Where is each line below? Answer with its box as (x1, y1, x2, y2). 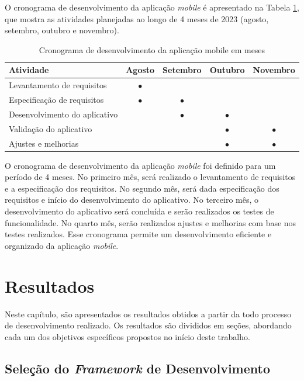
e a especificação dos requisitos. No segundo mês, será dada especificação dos (5, 182, 279, 194)
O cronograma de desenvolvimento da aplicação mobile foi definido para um (5, 159, 276, 171)
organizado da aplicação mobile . (5, 239, 119, 251)
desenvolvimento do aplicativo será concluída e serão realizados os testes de (5, 205, 274, 217)
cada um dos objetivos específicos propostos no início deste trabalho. (5, 330, 250, 342)
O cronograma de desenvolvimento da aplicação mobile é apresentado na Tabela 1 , (5, 1, 299, 13)
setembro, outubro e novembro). (5, 24, 119, 36)
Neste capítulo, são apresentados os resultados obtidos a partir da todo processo (5, 307, 292, 320)
